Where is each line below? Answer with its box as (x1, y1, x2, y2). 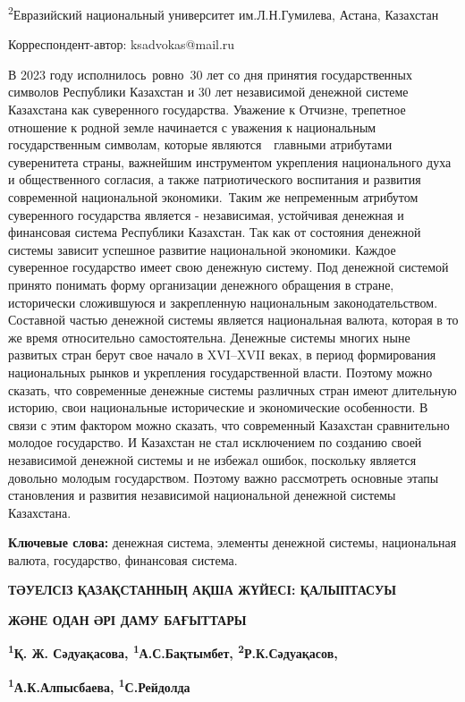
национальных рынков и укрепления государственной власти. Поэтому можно (8, 362, 433, 381)
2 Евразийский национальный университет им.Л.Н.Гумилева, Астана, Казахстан (8, 3, 439, 23)
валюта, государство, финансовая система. (8, 550, 238, 569)
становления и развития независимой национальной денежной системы (8, 486, 396, 504)
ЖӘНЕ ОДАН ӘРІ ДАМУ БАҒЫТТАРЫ (8, 611, 247, 630)
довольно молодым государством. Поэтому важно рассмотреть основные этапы (8, 468, 439, 486)
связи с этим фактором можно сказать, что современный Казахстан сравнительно (8, 415, 450, 434)
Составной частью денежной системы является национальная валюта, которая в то (8, 310, 459, 329)
